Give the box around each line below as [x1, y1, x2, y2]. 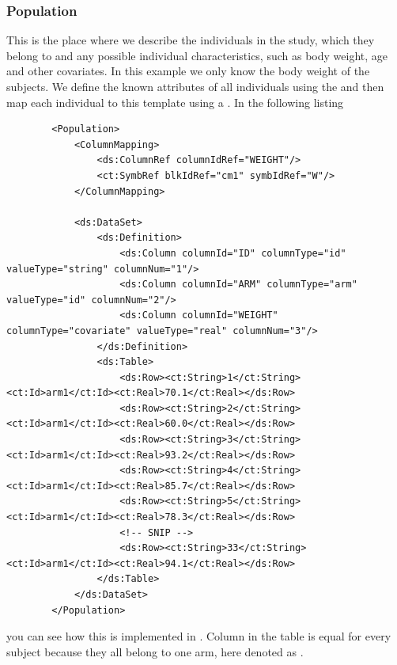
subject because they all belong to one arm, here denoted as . [6, 643, 304, 659]
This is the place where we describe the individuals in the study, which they [6, 32, 375, 48]
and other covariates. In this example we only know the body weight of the [6, 63, 370, 79]
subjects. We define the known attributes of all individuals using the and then [6, 78, 384, 94]
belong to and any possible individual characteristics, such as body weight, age [6, 47, 388, 63]
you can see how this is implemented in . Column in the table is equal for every [6, 628, 391, 644]
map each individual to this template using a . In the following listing [6, 93, 344, 110]
